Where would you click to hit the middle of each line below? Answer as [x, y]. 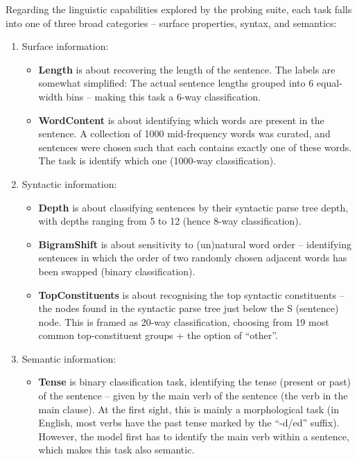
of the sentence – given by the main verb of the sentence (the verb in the [193, 396]
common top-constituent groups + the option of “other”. [158, 335]
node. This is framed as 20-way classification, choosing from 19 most [184, 321]
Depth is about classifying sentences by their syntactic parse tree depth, [193, 207]
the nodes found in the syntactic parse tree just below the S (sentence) [189, 308]
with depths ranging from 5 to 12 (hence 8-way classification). [170, 221]
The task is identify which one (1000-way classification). [157, 161]
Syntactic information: [69, 183]
